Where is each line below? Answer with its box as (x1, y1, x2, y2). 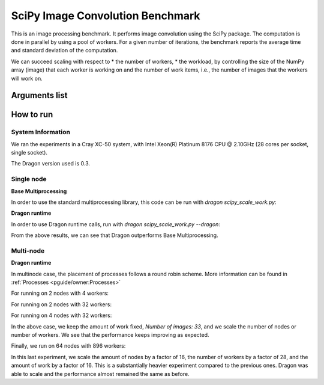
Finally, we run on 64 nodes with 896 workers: (11, 342, 126, 350)
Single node (11, 175, 47, 183)
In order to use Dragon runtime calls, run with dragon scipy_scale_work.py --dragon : (11, 220, 220, 228)
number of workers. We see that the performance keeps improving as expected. (11, 331, 209, 339)
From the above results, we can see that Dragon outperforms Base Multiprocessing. (11, 232, 218, 239)
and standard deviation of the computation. (11, 47, 118, 54)
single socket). (11, 149, 48, 156)
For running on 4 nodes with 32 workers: (11, 312, 112, 319)
